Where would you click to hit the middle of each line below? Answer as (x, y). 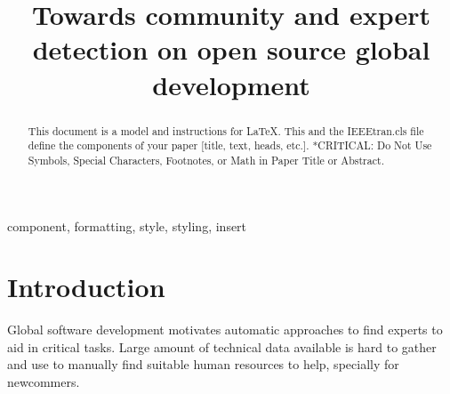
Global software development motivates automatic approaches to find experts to (225, 330)
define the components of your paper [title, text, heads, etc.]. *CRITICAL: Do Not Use (230, 145)
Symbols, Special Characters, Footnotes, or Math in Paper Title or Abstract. (206, 160)
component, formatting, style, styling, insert (127, 225)
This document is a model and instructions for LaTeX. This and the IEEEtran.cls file (226, 130)
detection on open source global (231, 49)
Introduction (86, 287)
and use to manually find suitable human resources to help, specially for (203, 364)
